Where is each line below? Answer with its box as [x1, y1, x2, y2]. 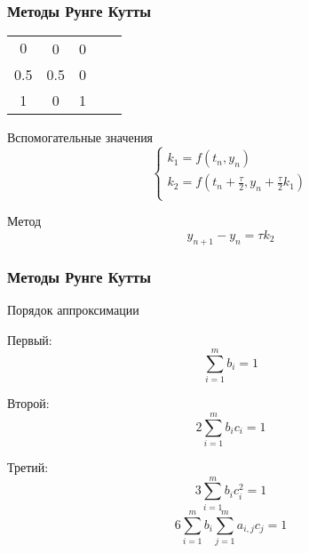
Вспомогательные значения [7, 128, 154, 147]
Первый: [7, 330, 52, 349]
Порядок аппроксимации [7, 301, 139, 319]
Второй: [7, 394, 50, 413]
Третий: [7, 458, 49, 477]
